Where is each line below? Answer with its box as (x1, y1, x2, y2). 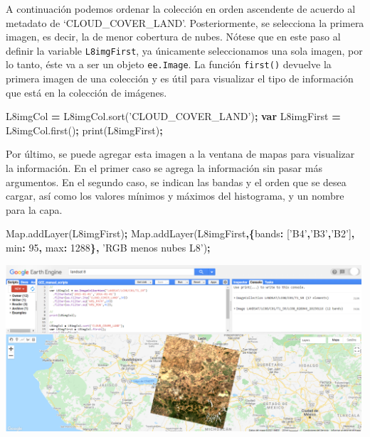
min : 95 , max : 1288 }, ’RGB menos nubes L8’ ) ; (6, 240, 211, 255)
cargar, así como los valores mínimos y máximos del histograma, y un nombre (6, 188, 344, 203)
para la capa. (6, 202, 63, 217)
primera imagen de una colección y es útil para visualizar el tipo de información (6, 71, 354, 86)
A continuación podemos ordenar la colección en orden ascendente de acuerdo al (6, 1, 356, 16)
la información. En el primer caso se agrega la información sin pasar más (6, 161, 322, 176)
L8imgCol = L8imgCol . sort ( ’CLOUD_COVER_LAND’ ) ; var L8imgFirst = (6, 109, 341, 124)
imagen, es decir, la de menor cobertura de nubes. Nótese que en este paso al (6, 29, 341, 44)
